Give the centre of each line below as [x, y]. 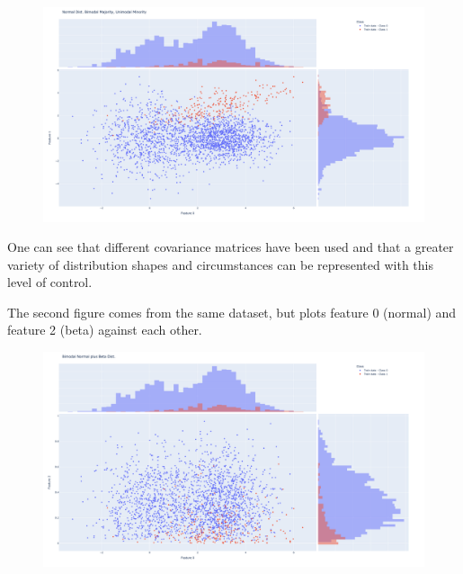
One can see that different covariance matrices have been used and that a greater [231, 247]
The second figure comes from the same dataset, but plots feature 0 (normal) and [232, 312]
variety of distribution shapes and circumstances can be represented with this [221, 264]
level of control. [50, 282]
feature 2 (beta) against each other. [105, 330]
